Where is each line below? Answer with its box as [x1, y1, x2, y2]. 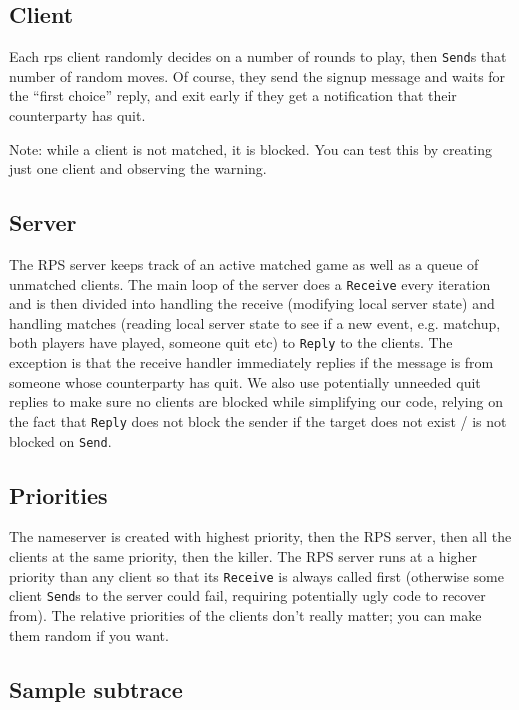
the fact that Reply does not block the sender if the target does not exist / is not [9, 410, 507, 431]
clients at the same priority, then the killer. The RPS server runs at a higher [9, 546, 478, 567]
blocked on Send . [9, 430, 112, 451]
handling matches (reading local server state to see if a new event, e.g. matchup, [9, 312, 501, 333]
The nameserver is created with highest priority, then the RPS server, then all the [9, 526, 512, 547]
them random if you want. [9, 624, 169, 645]
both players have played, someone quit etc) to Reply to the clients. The [9, 332, 453, 353]
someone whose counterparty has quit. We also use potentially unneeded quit [9, 371, 481, 392]
